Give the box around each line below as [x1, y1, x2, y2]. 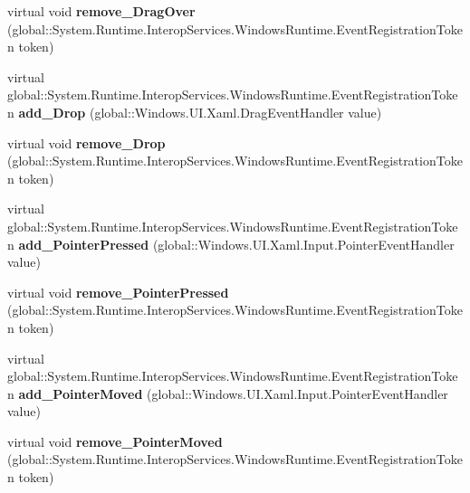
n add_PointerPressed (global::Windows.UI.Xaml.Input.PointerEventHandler [7, 234, 455, 253]
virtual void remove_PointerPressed [7, 282, 229, 301]
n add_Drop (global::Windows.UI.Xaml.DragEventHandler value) [7, 102, 382, 121]
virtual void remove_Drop [7, 133, 166, 152]
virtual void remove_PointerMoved [7, 431, 223, 450]
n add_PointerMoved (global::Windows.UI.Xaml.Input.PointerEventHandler [7, 384, 448, 403]
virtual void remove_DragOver [7, 2, 196, 20]
